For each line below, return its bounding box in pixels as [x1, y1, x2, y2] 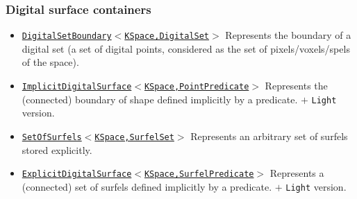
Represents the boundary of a [225, 28, 351, 42]
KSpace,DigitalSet [124, 31, 210, 42]
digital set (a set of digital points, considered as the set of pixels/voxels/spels [22, 41, 350, 55]
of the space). [22, 55, 79, 69]
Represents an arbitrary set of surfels [190, 128, 348, 143]
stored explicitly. [22, 142, 92, 157]
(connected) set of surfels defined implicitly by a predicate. [22, 179, 272, 193]
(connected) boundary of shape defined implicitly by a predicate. [22, 92, 298, 106]
